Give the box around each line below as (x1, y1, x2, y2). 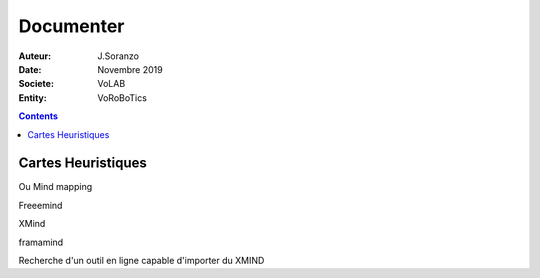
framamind (18, 236, 64, 248)
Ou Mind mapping (18, 181, 93, 193)
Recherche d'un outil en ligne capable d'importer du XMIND (18, 254, 265, 266)
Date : (18, 63, 42, 75)
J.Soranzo (97, 50, 140, 62)
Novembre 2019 (97, 63, 164, 75)
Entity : (18, 91, 47, 104)
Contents (18, 110, 59, 122)
